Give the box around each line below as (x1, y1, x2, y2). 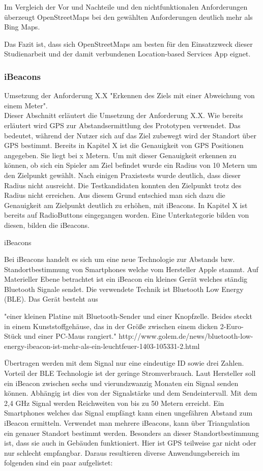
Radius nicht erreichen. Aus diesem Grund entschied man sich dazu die (4, 190, 225, 200)
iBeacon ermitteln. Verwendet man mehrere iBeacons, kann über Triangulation (4, 418, 250, 428)
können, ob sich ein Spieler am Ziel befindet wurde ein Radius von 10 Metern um (4, 160, 257, 170)
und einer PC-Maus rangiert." (23, 331, 116, 341)
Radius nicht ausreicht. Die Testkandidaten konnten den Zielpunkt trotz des (4, 180, 242, 190)
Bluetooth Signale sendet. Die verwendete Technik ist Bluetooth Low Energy (4, 283, 244, 294)
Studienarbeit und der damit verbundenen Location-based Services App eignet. (4, 48, 251, 59)
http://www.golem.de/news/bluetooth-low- (119, 331, 253, 341)
